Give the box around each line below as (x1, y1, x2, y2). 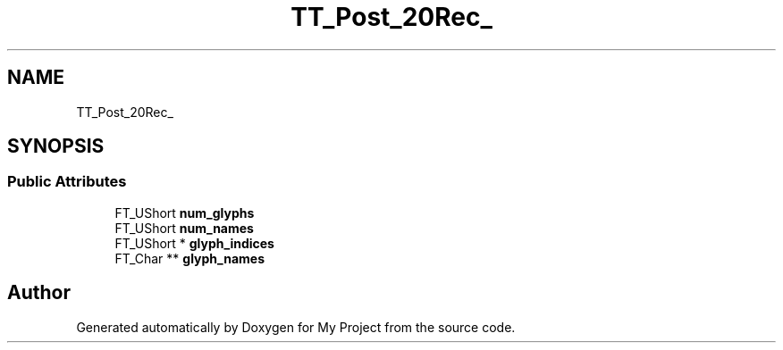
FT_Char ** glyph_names (114, 250, 265, 266)
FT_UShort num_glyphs (114, 204, 255, 221)
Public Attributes (7, 172, 127, 191)
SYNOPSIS (7, 135, 105, 158)
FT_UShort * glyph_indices (114, 235, 274, 251)
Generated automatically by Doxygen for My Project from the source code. (76, 319, 516, 335)
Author (7, 281, 71, 304)
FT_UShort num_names (114, 220, 254, 236)
